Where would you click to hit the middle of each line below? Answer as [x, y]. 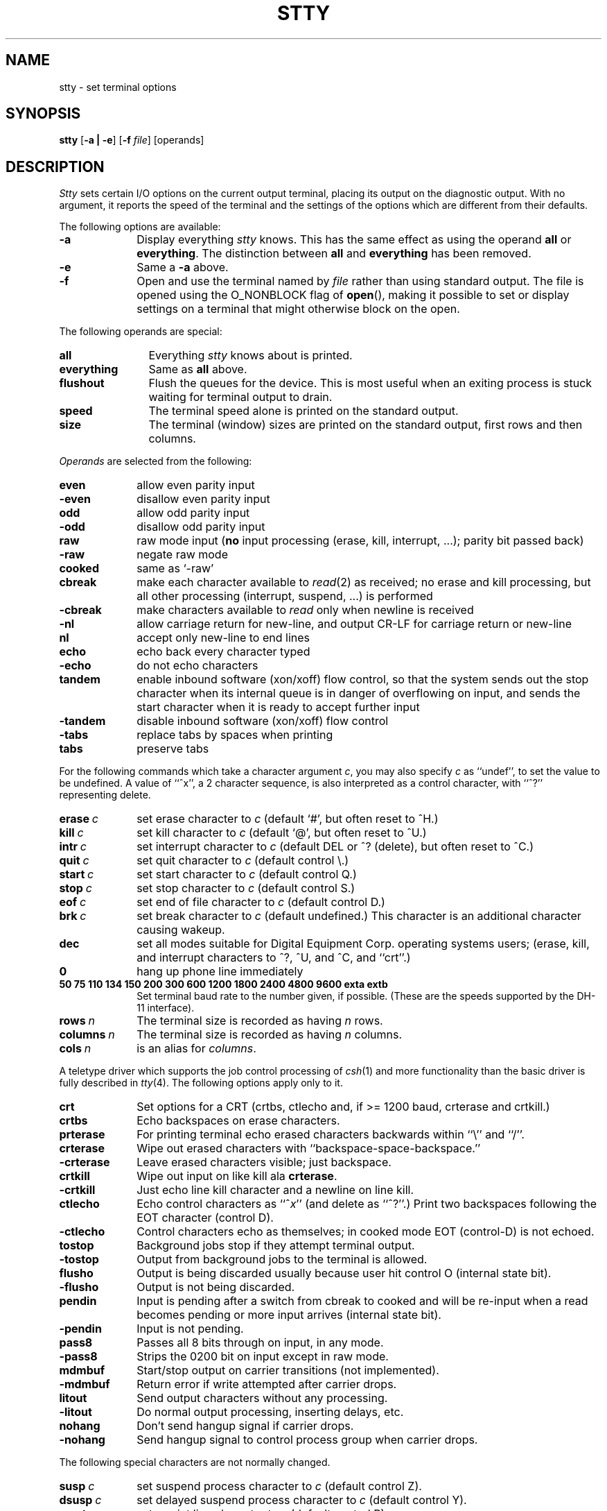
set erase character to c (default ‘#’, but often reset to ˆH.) [288, 819]
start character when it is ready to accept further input [278, 707]
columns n [87, 1035]
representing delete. [105, 795]
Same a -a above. [183, 267]
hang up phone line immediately [220, 972]
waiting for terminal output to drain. [240, 397]
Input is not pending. [190, 1329]
